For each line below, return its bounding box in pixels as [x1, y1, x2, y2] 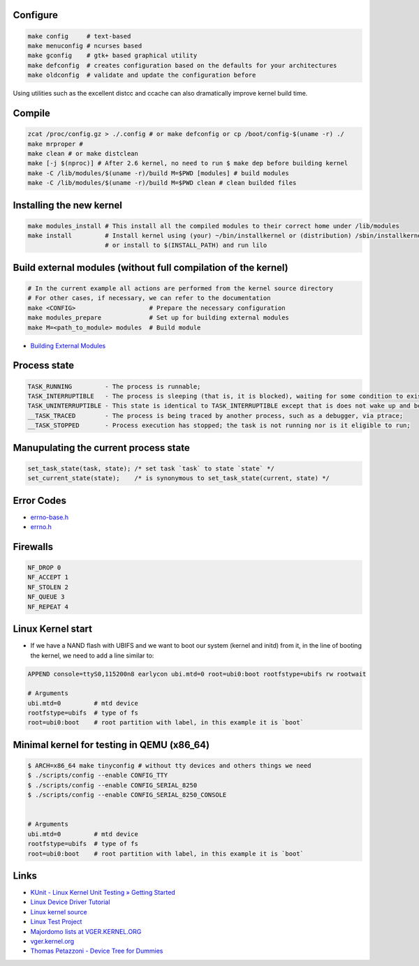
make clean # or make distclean [27, 149, 139, 157]
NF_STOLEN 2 [27, 583, 69, 591]
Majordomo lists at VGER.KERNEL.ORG [30, 927, 142, 935]
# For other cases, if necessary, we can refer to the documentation [27, 294, 271, 302]
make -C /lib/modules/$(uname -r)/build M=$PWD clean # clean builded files [27, 179, 297, 187]
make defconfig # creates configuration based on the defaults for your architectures [27, 61, 337, 69]
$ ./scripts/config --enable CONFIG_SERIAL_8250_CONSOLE [27, 791, 227, 799]
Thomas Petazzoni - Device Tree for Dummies [30, 946, 163, 956]
